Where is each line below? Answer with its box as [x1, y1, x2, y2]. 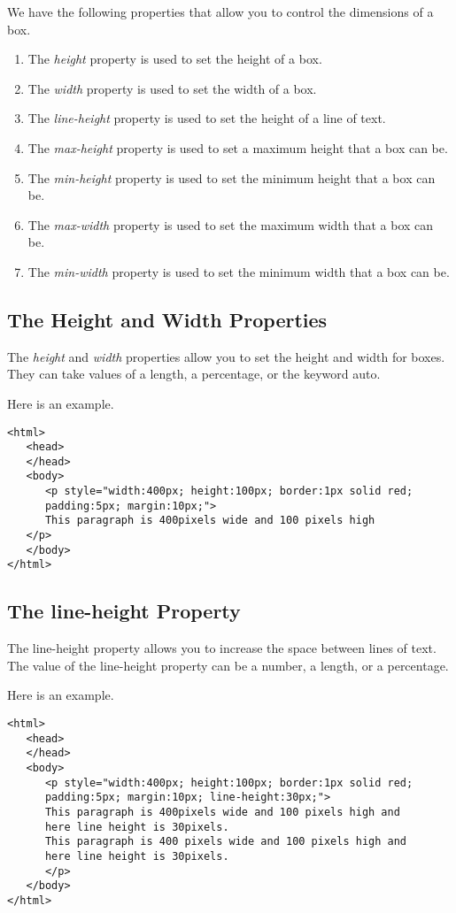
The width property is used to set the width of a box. [27, 79, 317, 97]
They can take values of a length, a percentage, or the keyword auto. [7, 364, 381, 383]
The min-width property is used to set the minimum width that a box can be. [27, 262, 450, 280]
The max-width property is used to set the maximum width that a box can [27, 215, 434, 234]
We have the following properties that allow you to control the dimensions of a [7, 3, 434, 20]
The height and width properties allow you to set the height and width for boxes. [7, 347, 445, 365]
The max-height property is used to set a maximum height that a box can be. [27, 138, 448, 157]
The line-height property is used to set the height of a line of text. [27, 109, 386, 127]
